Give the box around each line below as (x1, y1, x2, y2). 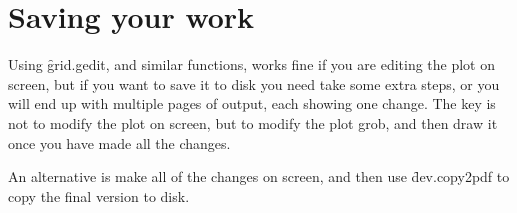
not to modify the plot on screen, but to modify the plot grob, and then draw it (8, 112, 498, 133)
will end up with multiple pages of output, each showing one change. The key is (8, 93, 496, 114)
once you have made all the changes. (8, 132, 231, 153)
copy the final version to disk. (8, 185, 190, 206)
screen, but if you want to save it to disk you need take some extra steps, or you (8, 73, 500, 94)
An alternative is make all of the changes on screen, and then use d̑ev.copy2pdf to (8, 166, 510, 187)
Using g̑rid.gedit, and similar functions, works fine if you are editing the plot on (8, 54, 496, 75)
